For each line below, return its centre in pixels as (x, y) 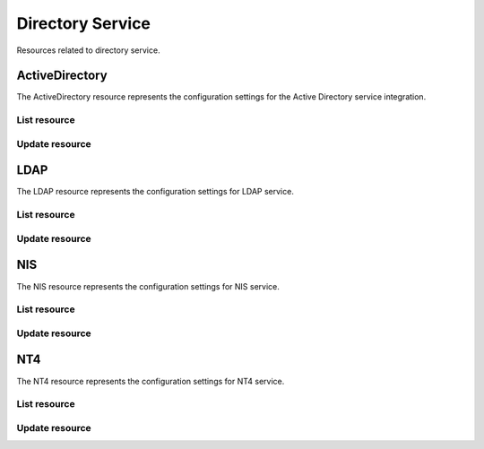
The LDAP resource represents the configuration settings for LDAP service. (156, 192)
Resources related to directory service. (88, 50)
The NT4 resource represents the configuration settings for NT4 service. (151, 381)
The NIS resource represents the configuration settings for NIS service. (148, 286)
